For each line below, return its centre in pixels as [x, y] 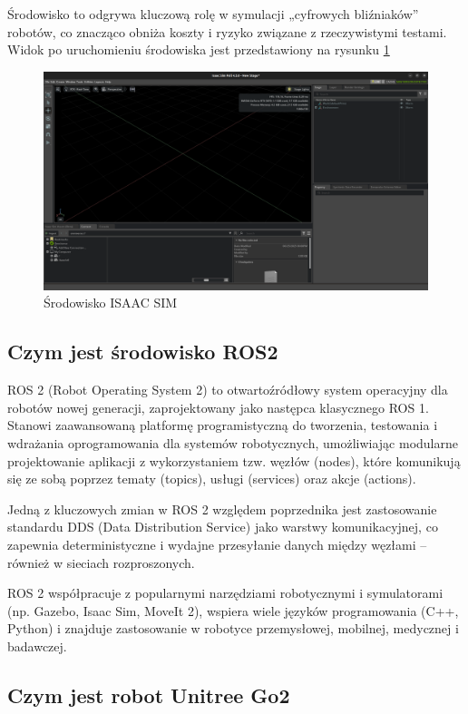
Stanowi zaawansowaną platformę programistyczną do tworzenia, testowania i [223, 425]
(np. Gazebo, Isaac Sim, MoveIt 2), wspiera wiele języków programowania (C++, [233, 610]
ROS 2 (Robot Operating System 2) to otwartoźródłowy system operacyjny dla [228, 390]
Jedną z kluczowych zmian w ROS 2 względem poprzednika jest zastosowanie [222, 509]
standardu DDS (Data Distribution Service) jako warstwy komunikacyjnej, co [223, 527]
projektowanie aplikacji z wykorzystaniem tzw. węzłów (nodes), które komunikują [234, 460]
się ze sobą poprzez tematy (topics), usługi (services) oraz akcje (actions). [212, 479]
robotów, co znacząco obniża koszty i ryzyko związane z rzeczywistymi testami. [227, 31]
